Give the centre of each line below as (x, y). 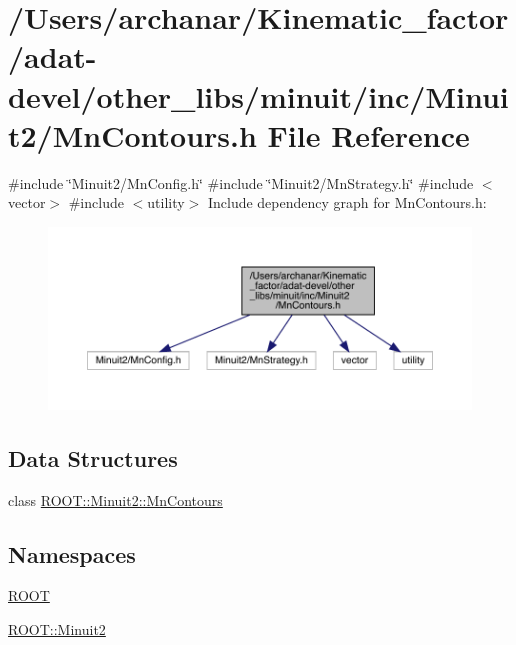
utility (166, 202)
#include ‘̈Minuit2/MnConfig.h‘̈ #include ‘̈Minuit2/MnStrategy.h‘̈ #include (241, 182)
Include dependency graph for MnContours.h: (347, 202)
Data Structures (93, 457)
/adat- (52, 56)
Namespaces (72, 553)
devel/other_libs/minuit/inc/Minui (258, 95)
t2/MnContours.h (132, 134)
